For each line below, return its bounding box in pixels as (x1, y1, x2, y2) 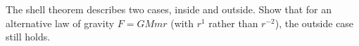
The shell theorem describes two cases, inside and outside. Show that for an (6, 2, 332, 16)
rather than (208, 15, 258, 30)
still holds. (6, 29, 51, 44)
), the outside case (275, 15, 354, 30)
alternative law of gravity (6, 15, 115, 30)
